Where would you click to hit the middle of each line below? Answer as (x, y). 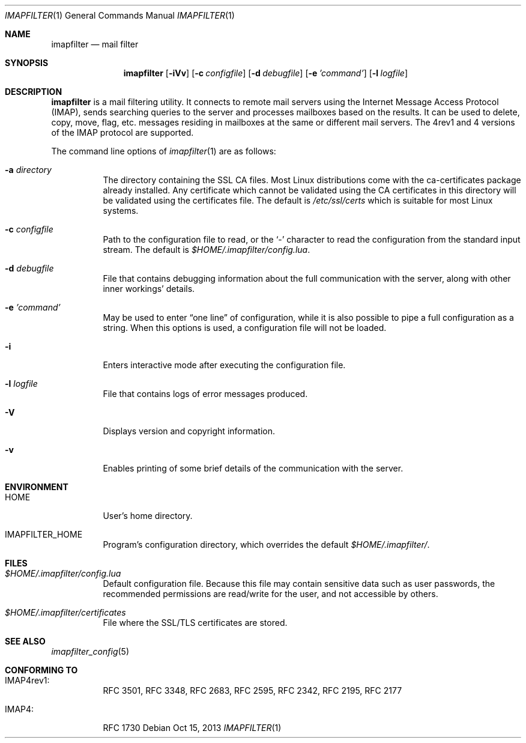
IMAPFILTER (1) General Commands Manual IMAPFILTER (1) (120, 15)
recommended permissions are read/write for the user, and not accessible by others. (271, 594)
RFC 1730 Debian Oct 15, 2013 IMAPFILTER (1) (192, 728)
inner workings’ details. (149, 289)
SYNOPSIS (27, 63)
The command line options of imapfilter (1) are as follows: (164, 151)
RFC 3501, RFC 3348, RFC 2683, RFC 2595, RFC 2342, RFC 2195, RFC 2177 (252, 690)
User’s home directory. (148, 516)
